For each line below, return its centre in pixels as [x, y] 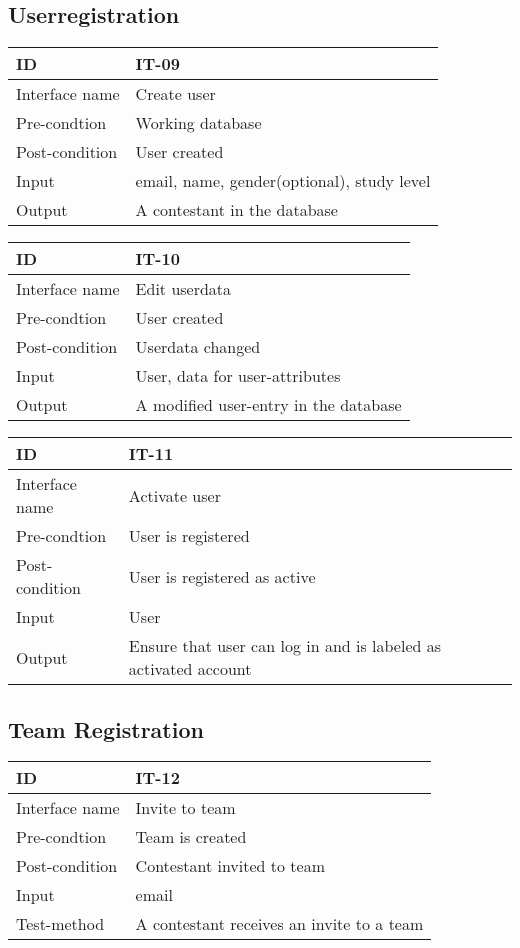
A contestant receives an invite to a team [279, 924]
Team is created [191, 837]
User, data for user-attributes [238, 376]
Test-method [60, 924]
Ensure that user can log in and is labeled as [285, 646]
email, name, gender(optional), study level [283, 181]
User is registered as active [222, 576]
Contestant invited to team [230, 866]
